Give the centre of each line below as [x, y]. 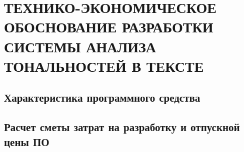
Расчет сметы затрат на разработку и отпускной [122, 127]
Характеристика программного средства [102, 97]
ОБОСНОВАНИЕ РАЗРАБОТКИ [109, 27]
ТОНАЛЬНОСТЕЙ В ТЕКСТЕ [104, 66]
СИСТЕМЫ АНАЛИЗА [80, 46]
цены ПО [27, 141]
